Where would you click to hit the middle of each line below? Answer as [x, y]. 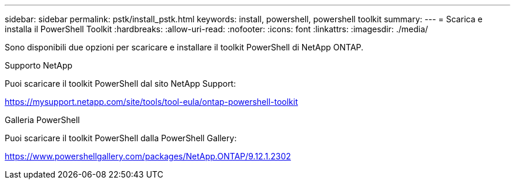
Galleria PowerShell [42, 120]
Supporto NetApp [39, 65]
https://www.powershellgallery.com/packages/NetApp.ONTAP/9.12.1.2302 [148, 156]
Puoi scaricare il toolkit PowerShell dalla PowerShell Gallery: [121, 138]
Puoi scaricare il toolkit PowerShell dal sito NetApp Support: [121, 84]
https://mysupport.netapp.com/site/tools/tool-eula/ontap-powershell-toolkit [151, 102]
